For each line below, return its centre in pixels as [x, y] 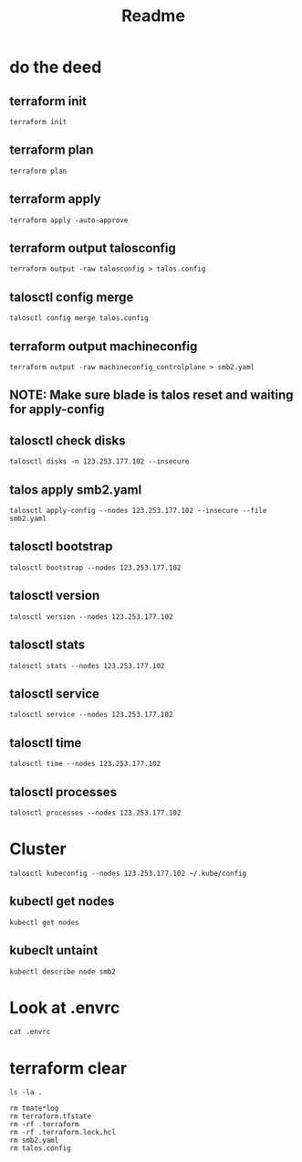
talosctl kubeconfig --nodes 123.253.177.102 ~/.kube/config [128, 873]
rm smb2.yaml [34, 1141]
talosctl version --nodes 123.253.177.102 [91, 617]
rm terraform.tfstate [51, 1116]
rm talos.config [40, 1148]
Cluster [38, 849]
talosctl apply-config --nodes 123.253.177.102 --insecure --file [138, 511]
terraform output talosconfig [93, 248]
